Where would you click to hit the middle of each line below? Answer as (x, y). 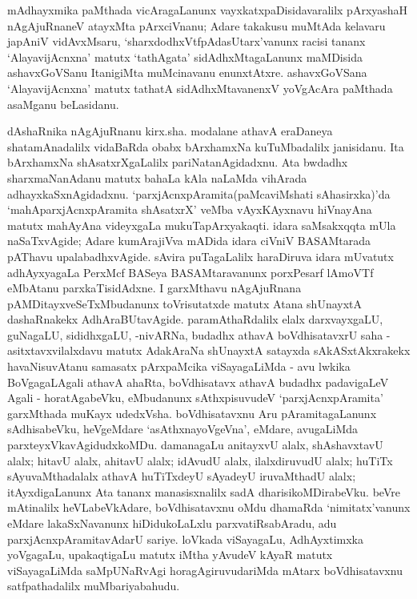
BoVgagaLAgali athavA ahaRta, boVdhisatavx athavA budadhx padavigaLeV (198, 382)
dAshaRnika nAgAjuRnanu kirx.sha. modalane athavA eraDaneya (170, 131)
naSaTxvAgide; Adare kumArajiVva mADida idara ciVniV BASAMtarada (189, 241)
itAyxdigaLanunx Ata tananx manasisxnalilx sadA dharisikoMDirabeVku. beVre (204, 491)
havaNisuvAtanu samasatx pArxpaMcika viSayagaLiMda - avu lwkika (179, 366)
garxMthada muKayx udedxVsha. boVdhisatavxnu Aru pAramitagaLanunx (192, 413)
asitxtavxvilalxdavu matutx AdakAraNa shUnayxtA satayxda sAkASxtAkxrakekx (209, 350)
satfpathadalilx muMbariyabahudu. (94, 586)
